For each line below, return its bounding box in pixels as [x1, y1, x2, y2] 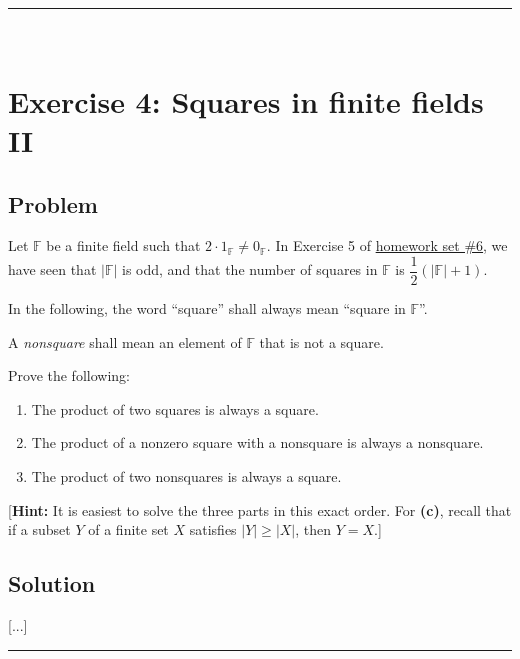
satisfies [189, 519, 237, 540]
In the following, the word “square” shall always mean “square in [8, 298, 406, 319]
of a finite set [88, 519, 169, 540]
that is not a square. [259, 331, 384, 352]
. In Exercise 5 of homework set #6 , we [266, 235, 508, 256]
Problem [8, 188, 98, 219]
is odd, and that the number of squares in [122, 259, 378, 280]
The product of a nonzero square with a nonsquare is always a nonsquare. [31, 432, 484, 453]
